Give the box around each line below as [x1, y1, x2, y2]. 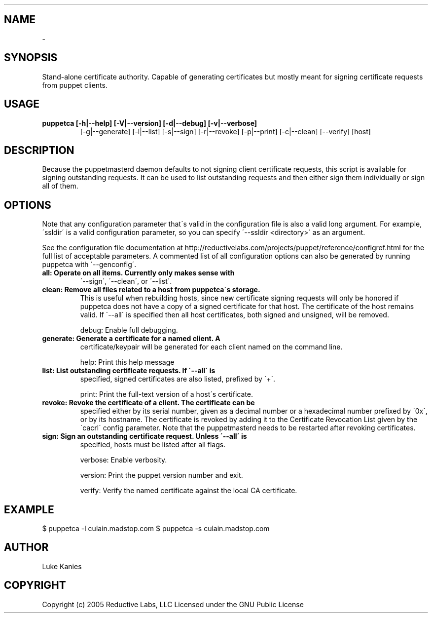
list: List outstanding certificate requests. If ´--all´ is [42, 366, 216, 375]
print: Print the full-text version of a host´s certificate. [80, 390, 253, 399]
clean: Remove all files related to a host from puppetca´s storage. [42, 285, 260, 294]
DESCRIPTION [4, 144, 74, 156]
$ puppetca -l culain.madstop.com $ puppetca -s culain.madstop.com [42, 524, 270, 533]
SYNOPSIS [4, 51, 58, 64]
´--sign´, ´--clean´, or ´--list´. [80, 277, 172, 286]
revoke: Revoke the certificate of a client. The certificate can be [42, 398, 255, 407]
